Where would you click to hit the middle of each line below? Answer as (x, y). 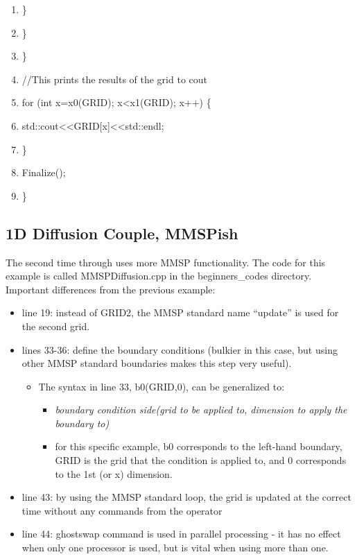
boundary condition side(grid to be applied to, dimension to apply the (201, 410)
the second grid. (56, 326)
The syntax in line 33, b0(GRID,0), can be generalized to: (162, 386)
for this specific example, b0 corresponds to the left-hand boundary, (199, 446)
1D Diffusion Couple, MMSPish (122, 233)
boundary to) (82, 423)
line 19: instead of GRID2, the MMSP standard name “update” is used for (180, 312)
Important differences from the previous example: (111, 289)
